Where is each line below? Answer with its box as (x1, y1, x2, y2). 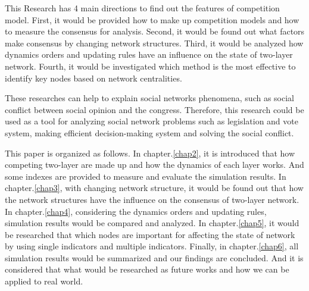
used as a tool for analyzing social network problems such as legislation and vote (5, 115, 298, 127)
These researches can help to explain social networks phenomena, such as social (5, 92, 294, 104)
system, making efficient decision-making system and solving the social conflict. (5, 126, 294, 139)
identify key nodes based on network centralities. (5, 71, 182, 84)
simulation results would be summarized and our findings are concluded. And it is (5, 251, 304, 264)
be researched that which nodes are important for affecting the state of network (5, 228, 295, 240)
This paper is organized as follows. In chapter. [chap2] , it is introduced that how (5, 146, 295, 159)
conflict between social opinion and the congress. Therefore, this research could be (5, 103, 304, 115)
